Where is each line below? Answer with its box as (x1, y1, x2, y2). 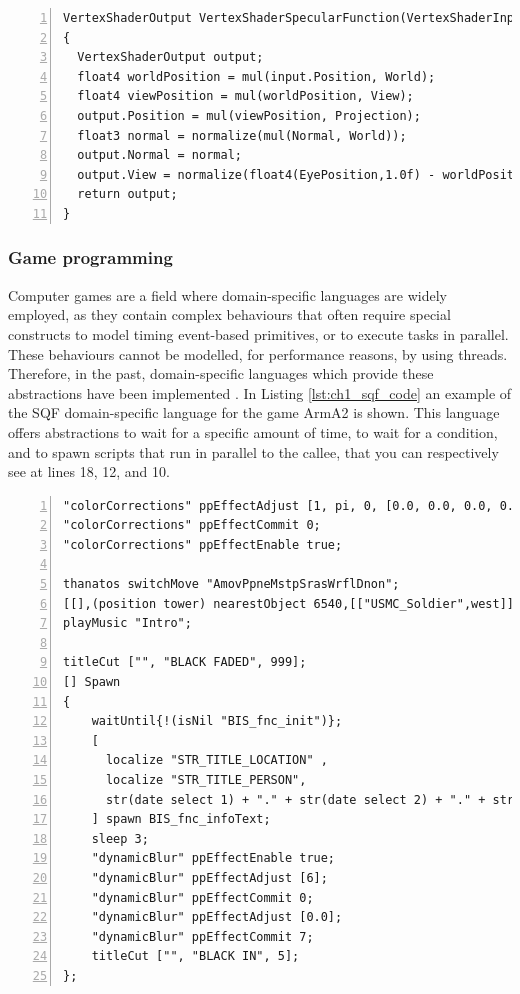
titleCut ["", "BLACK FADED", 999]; (63, 655, 307, 670)
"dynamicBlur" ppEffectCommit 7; (91, 929, 314, 944)
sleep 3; (91, 831, 149, 846)
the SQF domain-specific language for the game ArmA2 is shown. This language (8, 402, 500, 423)
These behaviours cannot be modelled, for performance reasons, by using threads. (8, 343, 508, 364)
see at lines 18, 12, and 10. (8, 461, 170, 482)
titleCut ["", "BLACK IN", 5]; (91, 949, 300, 964)
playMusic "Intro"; (63, 616, 192, 631)
